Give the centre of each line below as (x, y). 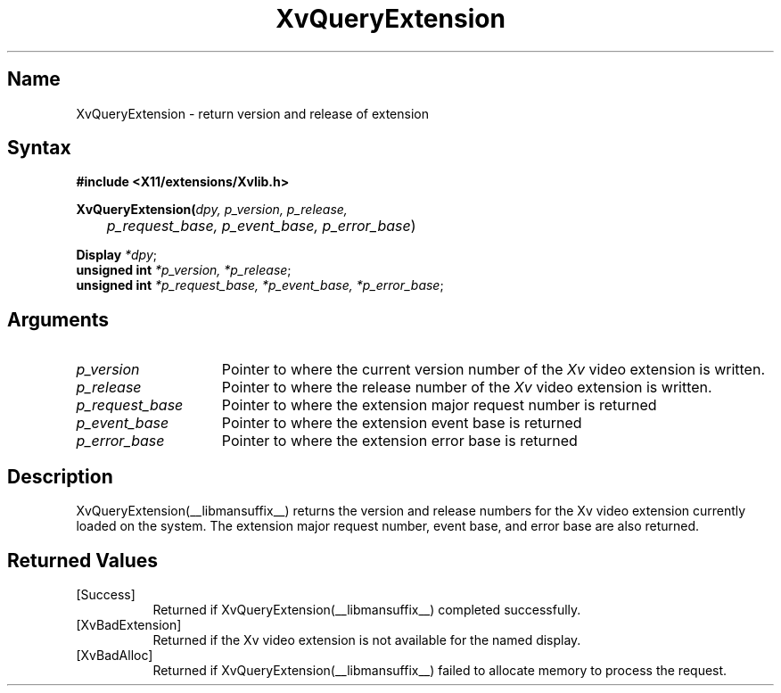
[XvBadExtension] (129, 624)
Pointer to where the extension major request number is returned (439, 405)
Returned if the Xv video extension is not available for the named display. (367, 639)
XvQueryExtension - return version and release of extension (252, 113)
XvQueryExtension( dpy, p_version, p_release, (212, 210)
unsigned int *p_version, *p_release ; (184, 270)
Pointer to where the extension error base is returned (399, 441)
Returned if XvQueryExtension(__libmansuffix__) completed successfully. (367, 609)
